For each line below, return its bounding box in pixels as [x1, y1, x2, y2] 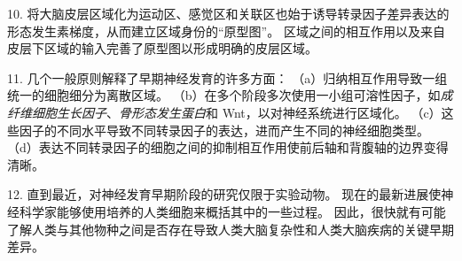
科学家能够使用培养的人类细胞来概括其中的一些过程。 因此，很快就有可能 [19, 202, 446, 220]
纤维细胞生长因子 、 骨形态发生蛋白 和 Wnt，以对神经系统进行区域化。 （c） [7, 103, 442, 121]
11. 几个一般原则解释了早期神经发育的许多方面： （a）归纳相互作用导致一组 [7, 68, 448, 87]
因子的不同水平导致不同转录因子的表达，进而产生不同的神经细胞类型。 [19, 120, 429, 139]
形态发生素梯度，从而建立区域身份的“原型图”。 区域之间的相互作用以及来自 [7, 21, 445, 40]
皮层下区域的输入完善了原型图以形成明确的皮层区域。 [7, 39, 317, 58]
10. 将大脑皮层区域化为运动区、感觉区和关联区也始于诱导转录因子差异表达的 [7, 4, 450, 22]
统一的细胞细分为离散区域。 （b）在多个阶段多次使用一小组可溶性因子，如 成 [7, 86, 453, 104]
